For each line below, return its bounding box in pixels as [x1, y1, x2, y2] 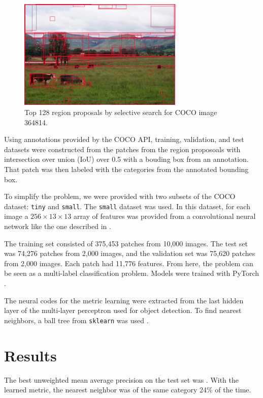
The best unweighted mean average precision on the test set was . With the [4, 374, 239, 385]
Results [4, 345, 57, 365]
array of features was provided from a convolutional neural [73, 211, 256, 221]
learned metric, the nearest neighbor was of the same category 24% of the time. [4, 384, 251, 395]
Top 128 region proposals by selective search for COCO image [24, 107, 217, 118]
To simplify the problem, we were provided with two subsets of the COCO [4, 191, 236, 202]
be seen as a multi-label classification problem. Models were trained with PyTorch [4, 268, 259, 278]
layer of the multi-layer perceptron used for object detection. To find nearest [4, 305, 242, 316]
